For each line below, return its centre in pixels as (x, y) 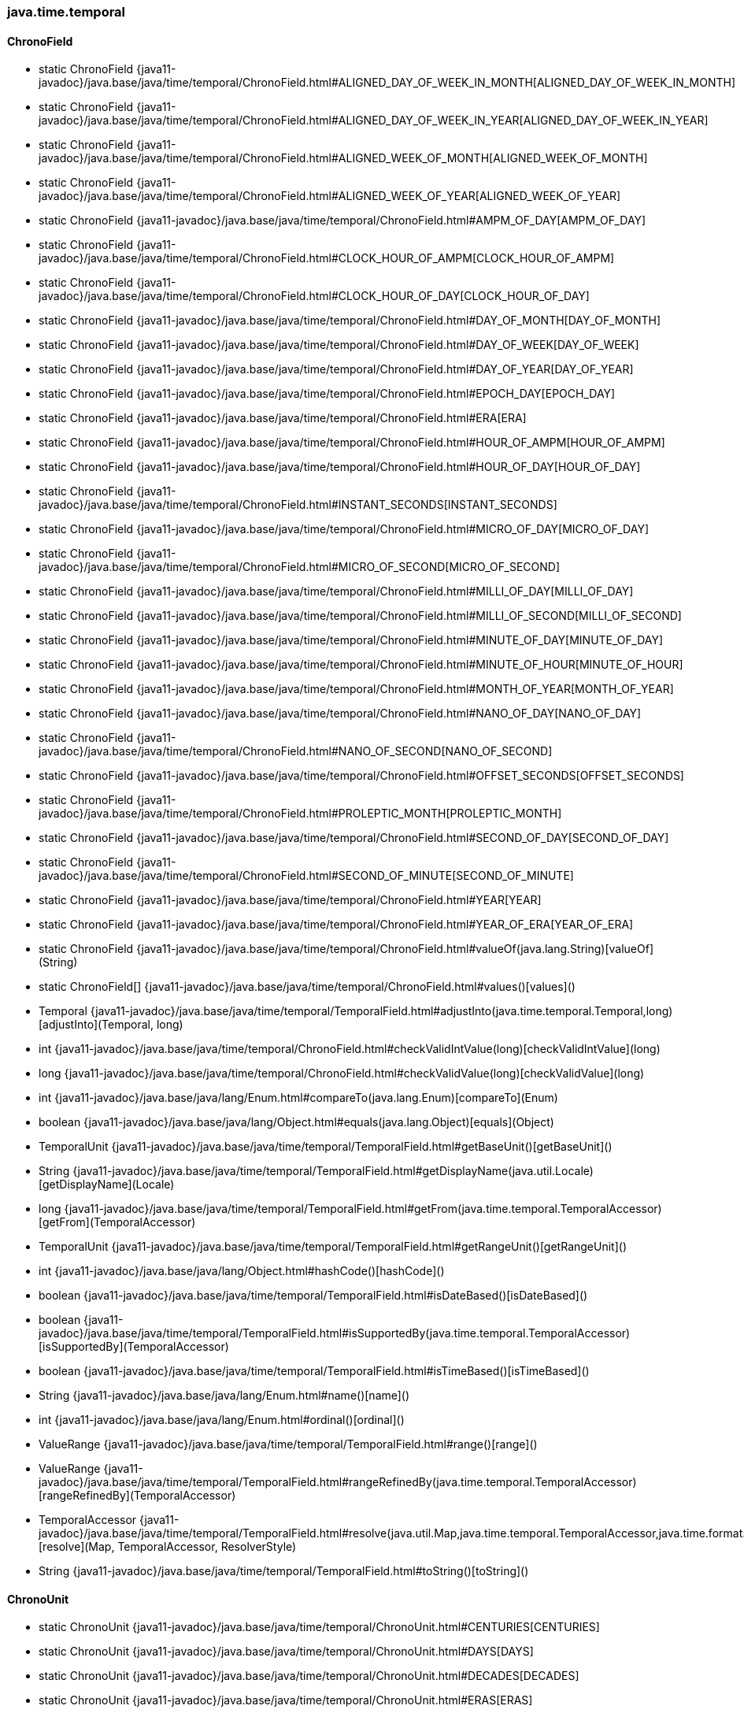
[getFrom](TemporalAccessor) (117, 1222)
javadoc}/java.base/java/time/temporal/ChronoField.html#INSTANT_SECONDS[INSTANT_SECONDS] (298, 505)
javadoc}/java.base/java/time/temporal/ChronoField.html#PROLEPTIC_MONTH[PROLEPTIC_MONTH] (300, 814)
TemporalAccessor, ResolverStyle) (207, 1547)
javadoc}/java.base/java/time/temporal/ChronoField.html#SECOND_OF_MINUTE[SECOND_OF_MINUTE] (306, 876)
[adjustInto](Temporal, (96, 1025)
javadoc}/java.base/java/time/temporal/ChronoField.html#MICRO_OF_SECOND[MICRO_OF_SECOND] (300, 567)
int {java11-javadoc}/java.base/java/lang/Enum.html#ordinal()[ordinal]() (222, 1420)
